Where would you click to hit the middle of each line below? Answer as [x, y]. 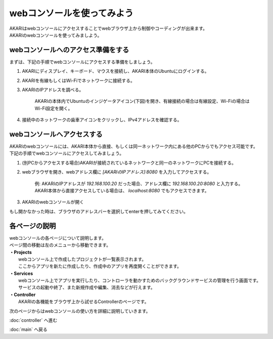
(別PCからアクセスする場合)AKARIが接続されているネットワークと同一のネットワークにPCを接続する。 [129, 162]
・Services [21, 273]
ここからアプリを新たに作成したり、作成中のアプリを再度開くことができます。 [100, 266]
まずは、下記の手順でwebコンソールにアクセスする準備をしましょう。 [82, 62]
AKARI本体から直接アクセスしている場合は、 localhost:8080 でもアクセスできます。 [122, 191]
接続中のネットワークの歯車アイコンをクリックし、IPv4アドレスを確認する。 [102, 120]
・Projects [21, 252]
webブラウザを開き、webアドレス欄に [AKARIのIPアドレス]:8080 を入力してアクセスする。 [117, 172]
